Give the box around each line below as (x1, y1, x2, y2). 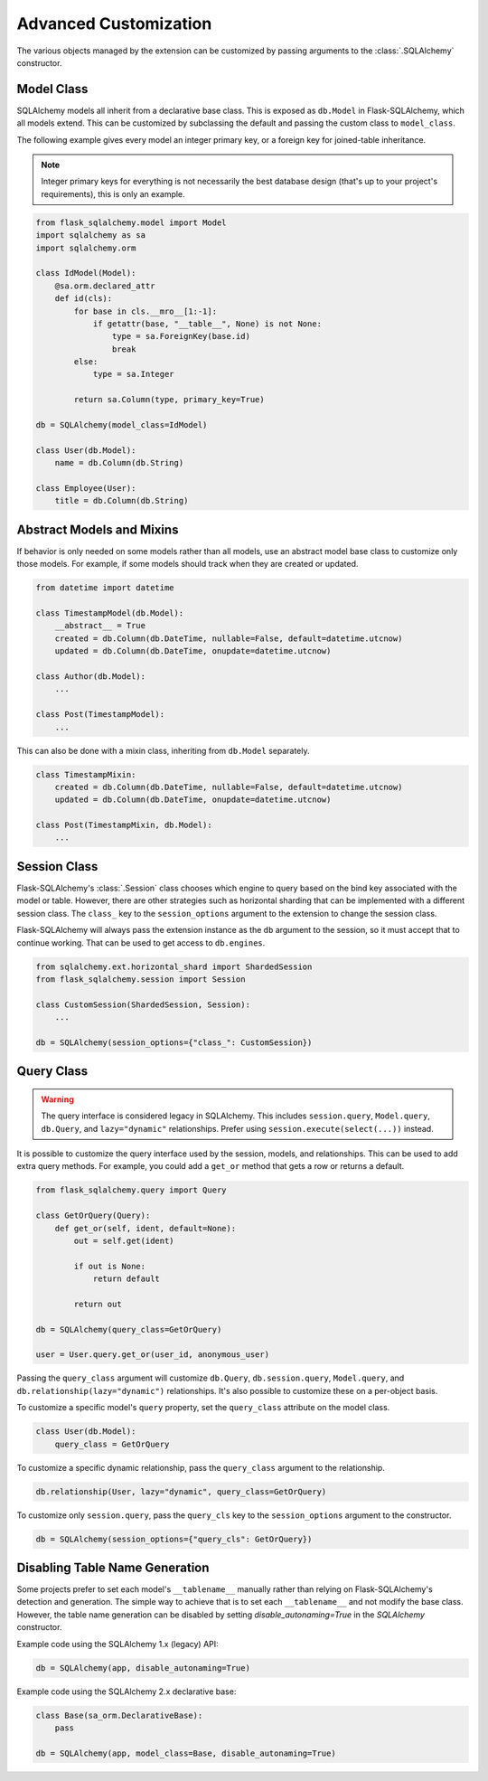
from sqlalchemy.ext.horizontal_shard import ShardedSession (35, 961, 313, 972)
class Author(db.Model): (35, 671, 146, 682)
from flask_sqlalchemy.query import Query (35, 1185, 227, 1195)
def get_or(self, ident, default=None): (54, 1223, 237, 1233)
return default (92, 1274, 160, 1284)
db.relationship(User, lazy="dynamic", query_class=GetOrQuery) (35, 1486, 327, 1496)
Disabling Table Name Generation (16, 1560, 210, 1575)
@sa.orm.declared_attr (54, 280, 155, 291)
